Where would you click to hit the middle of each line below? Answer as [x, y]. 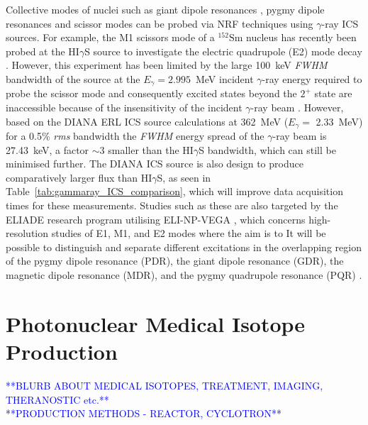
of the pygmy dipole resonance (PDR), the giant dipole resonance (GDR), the [175, 261]
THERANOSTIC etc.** [57, 399]
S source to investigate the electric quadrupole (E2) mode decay [223, 51]
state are [333, 93]
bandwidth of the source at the [73, 78]
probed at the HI [43, 51]
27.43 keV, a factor [48, 149]
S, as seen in [184, 177]
